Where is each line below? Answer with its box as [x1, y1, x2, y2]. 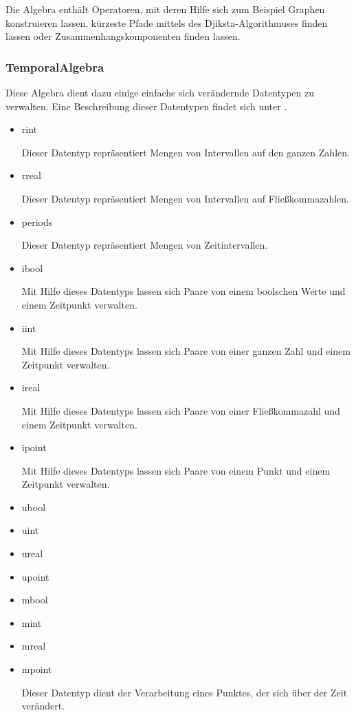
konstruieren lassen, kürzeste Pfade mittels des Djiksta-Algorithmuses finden [5, 15, 328, 30]
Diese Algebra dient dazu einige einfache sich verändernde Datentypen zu [5, 85, 315, 99]
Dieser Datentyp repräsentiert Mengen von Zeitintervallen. [21, 238, 268, 252]
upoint [21, 569, 49, 583]
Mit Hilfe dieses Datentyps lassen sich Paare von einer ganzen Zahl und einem [21, 344, 351, 358]
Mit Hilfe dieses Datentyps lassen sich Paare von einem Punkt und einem [21, 463, 331, 477]
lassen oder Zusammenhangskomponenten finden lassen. [5, 29, 241, 43]
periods [21, 214, 53, 229]
